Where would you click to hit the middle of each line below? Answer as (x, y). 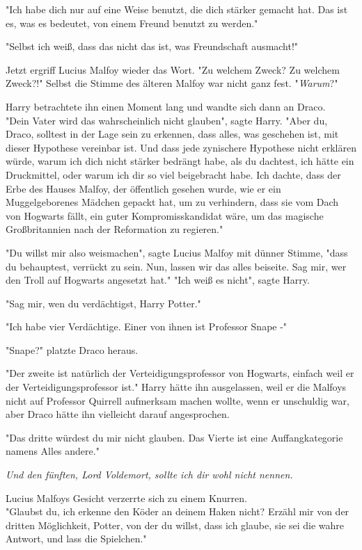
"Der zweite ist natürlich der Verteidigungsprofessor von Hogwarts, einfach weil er (180, 373)
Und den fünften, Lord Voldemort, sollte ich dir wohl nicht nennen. (149, 475)
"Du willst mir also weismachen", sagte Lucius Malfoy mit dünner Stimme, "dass (177, 252)
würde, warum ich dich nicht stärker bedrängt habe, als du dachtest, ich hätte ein (180, 161)
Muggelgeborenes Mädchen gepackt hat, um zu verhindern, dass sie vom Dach (172, 202)
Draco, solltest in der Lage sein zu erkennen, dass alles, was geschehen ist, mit (172, 134)
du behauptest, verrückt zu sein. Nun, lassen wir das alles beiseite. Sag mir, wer (176, 266)
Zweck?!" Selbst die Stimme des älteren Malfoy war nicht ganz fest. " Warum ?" (172, 83)
